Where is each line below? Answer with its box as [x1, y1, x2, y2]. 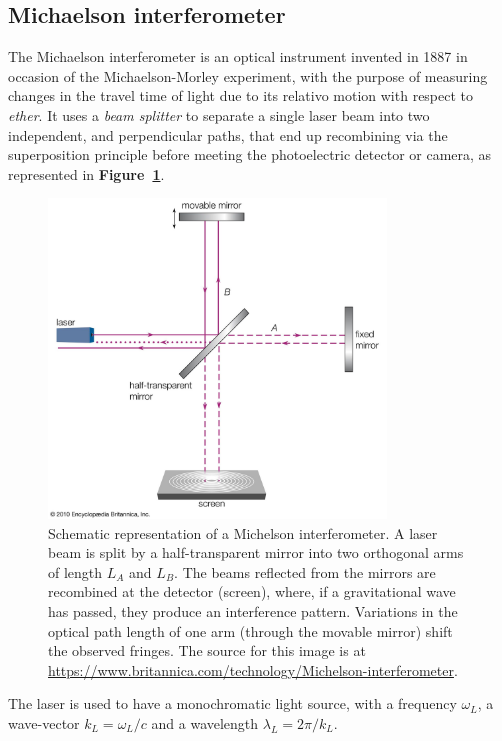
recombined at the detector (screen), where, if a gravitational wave [48, 581, 456, 602]
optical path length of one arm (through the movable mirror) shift [48, 620, 453, 641]
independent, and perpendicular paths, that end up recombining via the [8, 124, 448, 145]
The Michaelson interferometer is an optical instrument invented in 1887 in [8, 46, 468, 67]
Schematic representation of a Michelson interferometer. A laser [48, 522, 438, 543]
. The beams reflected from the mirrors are [174, 561, 436, 582]
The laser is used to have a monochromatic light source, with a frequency [8, 693, 457, 714]
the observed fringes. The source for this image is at [48, 640, 366, 661]
